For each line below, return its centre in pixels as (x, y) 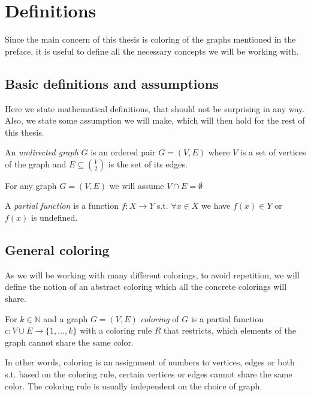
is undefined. (55, 217)
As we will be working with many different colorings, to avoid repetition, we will (152, 274)
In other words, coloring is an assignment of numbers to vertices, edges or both (150, 362)
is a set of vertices (273, 152)
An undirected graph (42, 152)
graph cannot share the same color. (69, 342)
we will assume (137, 185)
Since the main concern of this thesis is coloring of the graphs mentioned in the (150, 39)
